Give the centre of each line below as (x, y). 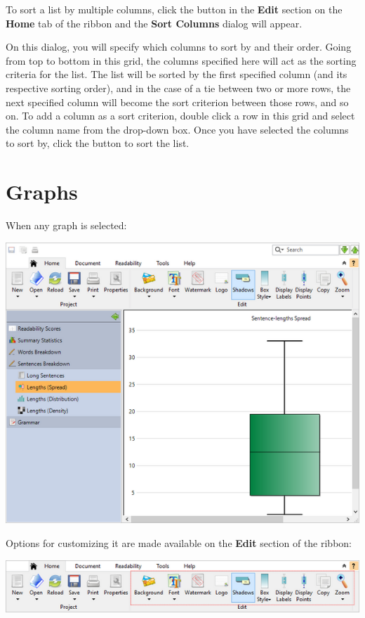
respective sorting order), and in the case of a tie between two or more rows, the (178, 88)
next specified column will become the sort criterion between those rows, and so (177, 102)
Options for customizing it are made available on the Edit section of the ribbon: (179, 543)
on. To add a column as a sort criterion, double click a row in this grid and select (180, 116)
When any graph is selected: (66, 225)
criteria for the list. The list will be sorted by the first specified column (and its (177, 74)
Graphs (42, 192)
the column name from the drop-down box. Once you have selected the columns (177, 129)
